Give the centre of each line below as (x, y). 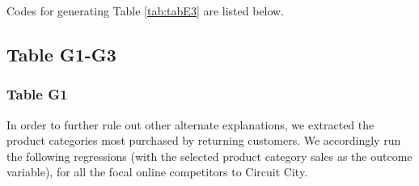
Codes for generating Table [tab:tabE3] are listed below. (146, 11)
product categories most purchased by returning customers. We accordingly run (204, 140)
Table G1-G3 (61, 54)
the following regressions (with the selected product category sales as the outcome (209, 156)
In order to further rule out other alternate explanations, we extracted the (190, 124)
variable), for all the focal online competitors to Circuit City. (157, 172)
